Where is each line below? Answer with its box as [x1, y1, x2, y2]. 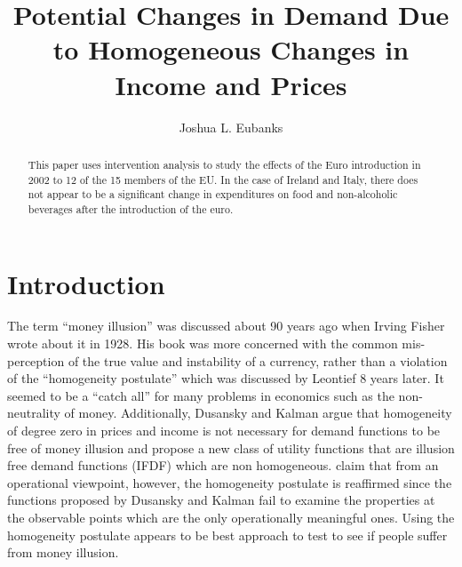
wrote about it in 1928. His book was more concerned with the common [7, 334, 398, 353]
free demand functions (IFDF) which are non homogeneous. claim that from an [7, 456, 439, 475]
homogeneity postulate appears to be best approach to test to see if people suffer [7, 525, 448, 544]
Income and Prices [115, 66, 347, 102]
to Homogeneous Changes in [52, 31, 410, 68]
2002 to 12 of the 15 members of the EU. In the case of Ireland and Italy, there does [28, 172, 418, 187]
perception [7, 351, 65, 370]
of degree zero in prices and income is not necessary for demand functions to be [7, 421, 441, 440]
